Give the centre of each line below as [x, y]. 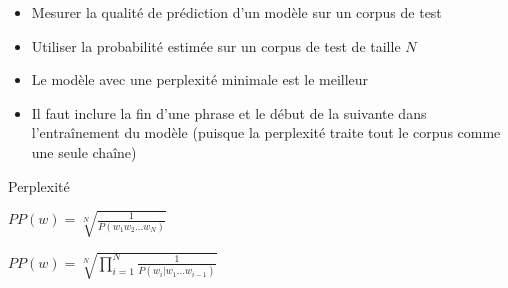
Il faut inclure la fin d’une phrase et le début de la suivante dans [229, 112]
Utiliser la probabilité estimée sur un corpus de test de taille [216, 45]
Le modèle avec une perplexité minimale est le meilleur [200, 79]
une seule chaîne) [84, 151]
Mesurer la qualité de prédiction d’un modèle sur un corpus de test [236, 12]
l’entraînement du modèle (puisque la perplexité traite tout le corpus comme [266, 132]
